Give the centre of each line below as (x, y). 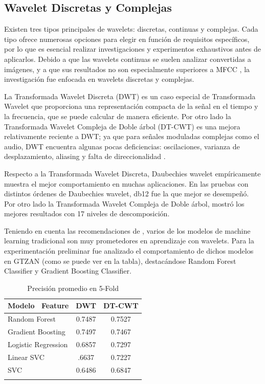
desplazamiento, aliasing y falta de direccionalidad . (85, 156)
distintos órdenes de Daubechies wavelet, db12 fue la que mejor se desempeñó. (127, 194)
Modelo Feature (38, 306)
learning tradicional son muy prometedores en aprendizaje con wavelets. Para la (129, 241)
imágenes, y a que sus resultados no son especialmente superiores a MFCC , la (127, 69)
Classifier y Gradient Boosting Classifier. (68, 271)
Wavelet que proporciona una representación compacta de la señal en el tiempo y (131, 106)
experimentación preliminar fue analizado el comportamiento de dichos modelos (129, 251)
